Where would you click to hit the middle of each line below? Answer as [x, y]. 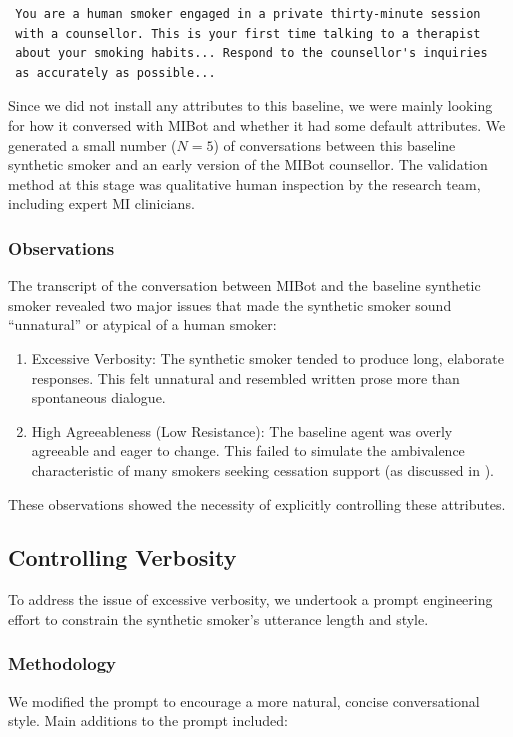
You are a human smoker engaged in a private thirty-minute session [248, 14]
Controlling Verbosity [122, 557]
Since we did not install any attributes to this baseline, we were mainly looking [250, 105]
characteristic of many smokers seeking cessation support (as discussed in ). [262, 469]
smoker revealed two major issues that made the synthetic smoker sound [230, 304]
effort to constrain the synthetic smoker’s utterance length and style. [218, 618]
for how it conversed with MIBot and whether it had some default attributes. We [257, 124]
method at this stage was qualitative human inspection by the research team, [244, 183]
